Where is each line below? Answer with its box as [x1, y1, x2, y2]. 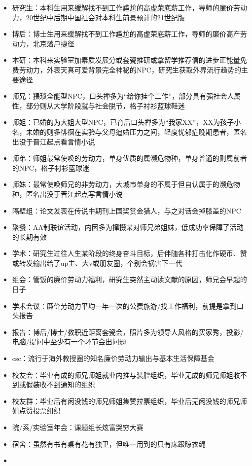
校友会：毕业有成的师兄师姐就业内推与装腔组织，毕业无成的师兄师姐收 [12, 369, 240, 380]
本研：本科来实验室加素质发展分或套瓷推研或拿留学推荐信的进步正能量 [12, 55, 240, 65]
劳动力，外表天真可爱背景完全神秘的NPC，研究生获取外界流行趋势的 [19, 64, 241, 74]
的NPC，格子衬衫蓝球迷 [12, 162, 89, 173]
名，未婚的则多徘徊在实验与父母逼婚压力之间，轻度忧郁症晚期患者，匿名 [12, 126, 247, 137]
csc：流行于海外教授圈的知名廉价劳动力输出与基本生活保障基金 [12, 353, 215, 363]
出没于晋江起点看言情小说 [12, 136, 95, 146]
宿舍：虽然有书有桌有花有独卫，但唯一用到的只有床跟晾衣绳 [12, 438, 206, 449]
